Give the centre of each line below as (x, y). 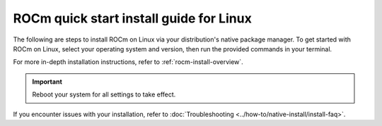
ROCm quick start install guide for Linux (133, 18)
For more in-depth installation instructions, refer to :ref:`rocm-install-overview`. (128, 62)
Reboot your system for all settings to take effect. (104, 94)
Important (47, 82)
